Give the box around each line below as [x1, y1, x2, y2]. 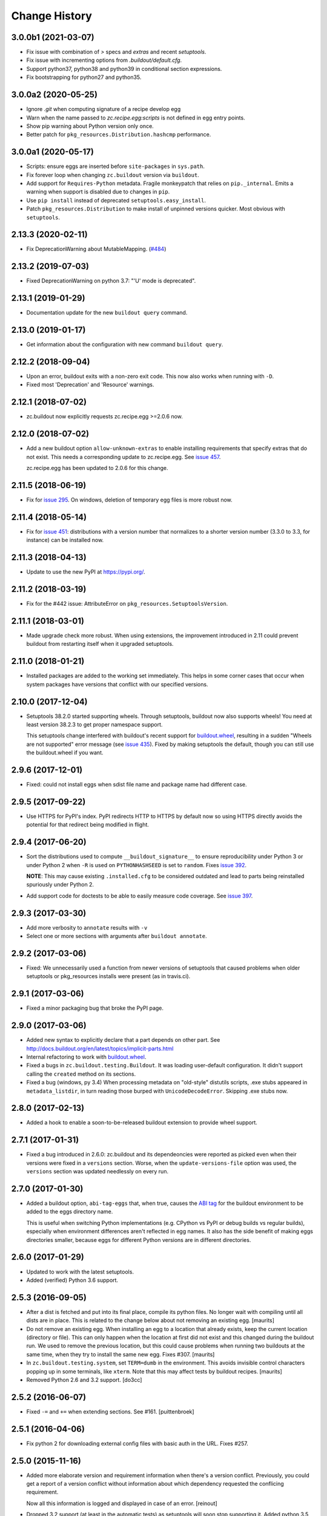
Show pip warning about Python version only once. [26, 122, 154, 130]
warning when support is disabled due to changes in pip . [26, 188, 170, 195]
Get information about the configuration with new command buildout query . [26, 341, 223, 348]
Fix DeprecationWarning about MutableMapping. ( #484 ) [26, 246, 167, 253]
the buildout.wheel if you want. [26, 749, 104, 756]
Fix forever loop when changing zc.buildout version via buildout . [26, 171, 199, 178]
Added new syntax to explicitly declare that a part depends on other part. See [26, 1036, 220, 1044]
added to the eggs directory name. [26, 1208, 113, 1215]
